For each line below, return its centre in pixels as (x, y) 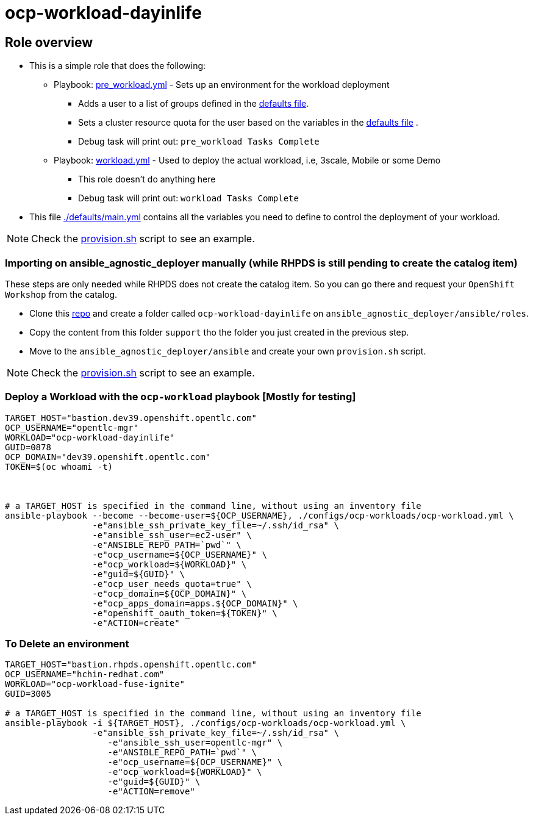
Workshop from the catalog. (61, 294)
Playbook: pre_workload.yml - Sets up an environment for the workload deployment (222, 85)
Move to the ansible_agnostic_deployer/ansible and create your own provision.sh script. (228, 351)
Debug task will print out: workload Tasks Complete (188, 198)
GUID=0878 (28, 447)
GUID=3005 (28, 694)
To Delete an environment (67, 644)
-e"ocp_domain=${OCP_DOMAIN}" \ (170, 593)
